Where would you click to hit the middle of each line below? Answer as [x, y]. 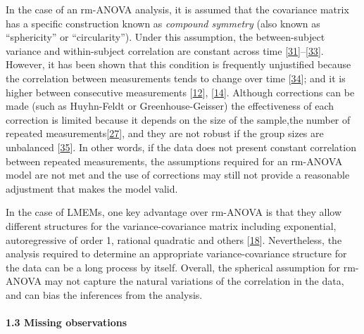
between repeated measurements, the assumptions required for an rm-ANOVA [174, 161]
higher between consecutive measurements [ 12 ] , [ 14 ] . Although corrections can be [180, 92]
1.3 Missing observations [67, 322]
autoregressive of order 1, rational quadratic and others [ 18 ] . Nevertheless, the [174, 239]
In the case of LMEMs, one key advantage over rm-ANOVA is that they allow [174, 212]
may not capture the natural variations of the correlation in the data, [194, 281]
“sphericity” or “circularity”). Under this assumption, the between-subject [165, 37]
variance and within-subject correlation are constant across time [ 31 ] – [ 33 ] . [165, 50]
